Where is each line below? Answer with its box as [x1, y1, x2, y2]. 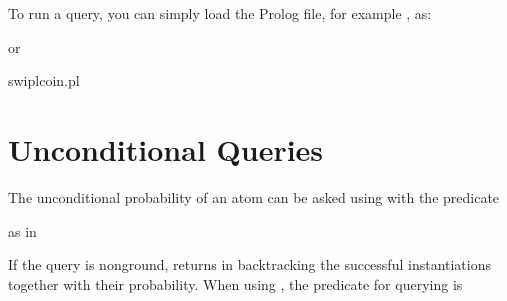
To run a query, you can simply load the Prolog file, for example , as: [8, 3, 432, 23]
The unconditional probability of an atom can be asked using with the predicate [8, 186, 500, 207]
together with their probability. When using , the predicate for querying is [8, 273, 463, 294]
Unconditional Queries [8, 128, 324, 169]
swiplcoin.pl [8, 70, 80, 91]
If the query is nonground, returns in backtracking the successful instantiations [8, 254, 491, 275]
